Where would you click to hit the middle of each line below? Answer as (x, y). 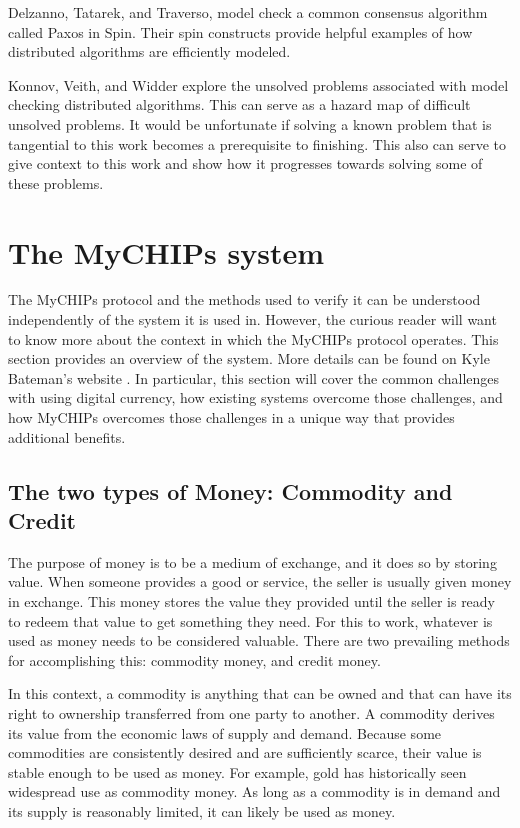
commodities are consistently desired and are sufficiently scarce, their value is (245, 752)
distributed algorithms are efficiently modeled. (149, 51)
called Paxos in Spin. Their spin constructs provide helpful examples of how (240, 31)
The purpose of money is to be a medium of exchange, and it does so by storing (252, 561)
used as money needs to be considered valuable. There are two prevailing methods (259, 640)
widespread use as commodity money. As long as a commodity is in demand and (254, 791)
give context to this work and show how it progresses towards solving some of (245, 163)
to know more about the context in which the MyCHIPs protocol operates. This (253, 338)
